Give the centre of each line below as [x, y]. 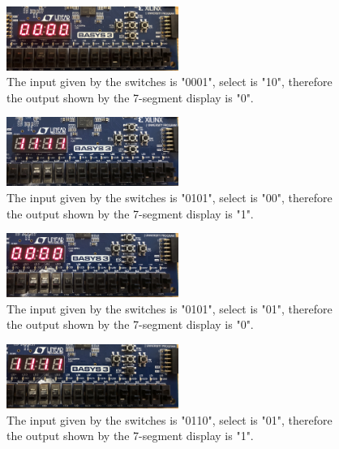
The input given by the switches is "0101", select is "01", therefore [169, 308]
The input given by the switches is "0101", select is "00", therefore [169, 197]
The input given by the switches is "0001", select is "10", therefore [169, 82]
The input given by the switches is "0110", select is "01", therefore [169, 419]
